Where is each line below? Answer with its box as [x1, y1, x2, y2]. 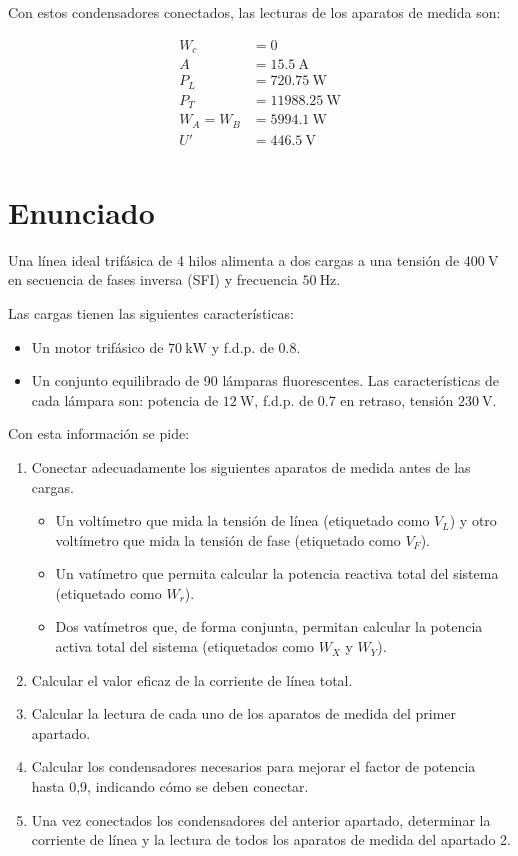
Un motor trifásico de [31, 336, 164, 357]
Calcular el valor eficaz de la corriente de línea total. [31, 669, 353, 690]
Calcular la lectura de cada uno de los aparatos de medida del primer [31, 703, 457, 724]
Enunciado [8, 191, 155, 232]
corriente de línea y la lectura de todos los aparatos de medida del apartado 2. [31, 829, 511, 850]
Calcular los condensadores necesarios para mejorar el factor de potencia [31, 756, 476, 777]
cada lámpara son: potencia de [31, 389, 219, 410]
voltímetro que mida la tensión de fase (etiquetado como [55, 529, 401, 550]
